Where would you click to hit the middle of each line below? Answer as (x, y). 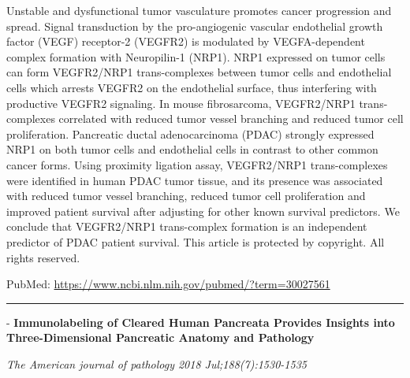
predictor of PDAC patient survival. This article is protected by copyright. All (196, 241)
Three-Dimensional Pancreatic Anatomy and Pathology (160, 337)
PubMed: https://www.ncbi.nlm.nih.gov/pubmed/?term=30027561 (168, 284)
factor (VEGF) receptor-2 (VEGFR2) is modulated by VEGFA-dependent (186, 41)
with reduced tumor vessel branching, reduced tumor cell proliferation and (186, 196)
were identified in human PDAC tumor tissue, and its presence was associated (195, 180)
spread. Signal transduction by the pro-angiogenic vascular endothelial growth (195, 26)
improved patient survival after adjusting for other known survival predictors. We (203, 211)
